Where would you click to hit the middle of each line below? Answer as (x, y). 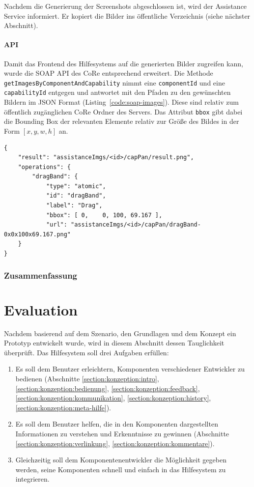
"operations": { (44, 167)
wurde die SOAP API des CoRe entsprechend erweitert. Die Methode (109, 73)
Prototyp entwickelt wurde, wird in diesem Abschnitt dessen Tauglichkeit (114, 343)
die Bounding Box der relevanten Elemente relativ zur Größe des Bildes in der (122, 121)
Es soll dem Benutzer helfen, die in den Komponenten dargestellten (117, 424)
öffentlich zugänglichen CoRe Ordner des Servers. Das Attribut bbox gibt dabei (123, 111)
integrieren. (32, 479)
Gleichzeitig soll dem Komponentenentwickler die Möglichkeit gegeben (121, 460)
